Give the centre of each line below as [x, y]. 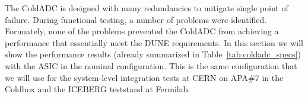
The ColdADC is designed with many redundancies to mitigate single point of [147, 8]
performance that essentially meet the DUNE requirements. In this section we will [154, 42]
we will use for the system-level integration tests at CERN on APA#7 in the [144, 77]
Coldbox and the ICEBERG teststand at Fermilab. [98, 89]
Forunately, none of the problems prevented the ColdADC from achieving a [142, 31]
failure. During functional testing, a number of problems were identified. [136, 19]
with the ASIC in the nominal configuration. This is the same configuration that [151, 65]
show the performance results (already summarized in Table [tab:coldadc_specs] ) [153, 54]
